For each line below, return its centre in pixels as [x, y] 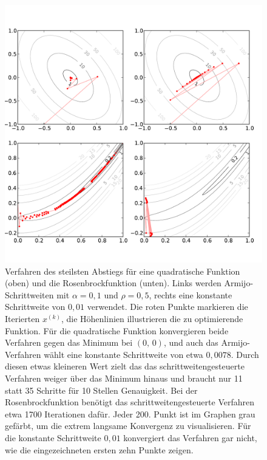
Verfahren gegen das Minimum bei [69, 342]
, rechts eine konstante [191, 294]
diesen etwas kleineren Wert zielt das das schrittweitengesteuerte [125, 366]
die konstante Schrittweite [53, 437]
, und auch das [191, 342]
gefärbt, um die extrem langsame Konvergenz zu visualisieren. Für [128, 426]
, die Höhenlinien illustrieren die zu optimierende [152, 318]
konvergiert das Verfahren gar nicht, [190, 437]
